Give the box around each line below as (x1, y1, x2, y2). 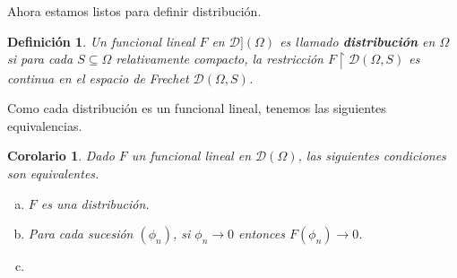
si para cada (7, 49, 73, 68)
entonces (238, 224, 285, 243)
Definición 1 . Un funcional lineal (7, 31, 195, 50)
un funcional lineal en (131, 146, 251, 165)
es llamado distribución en (280, 31, 435, 50)
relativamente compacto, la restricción (116, 49, 323, 68)
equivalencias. (7, 116, 82, 135)
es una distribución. (40, 194, 150, 213)
